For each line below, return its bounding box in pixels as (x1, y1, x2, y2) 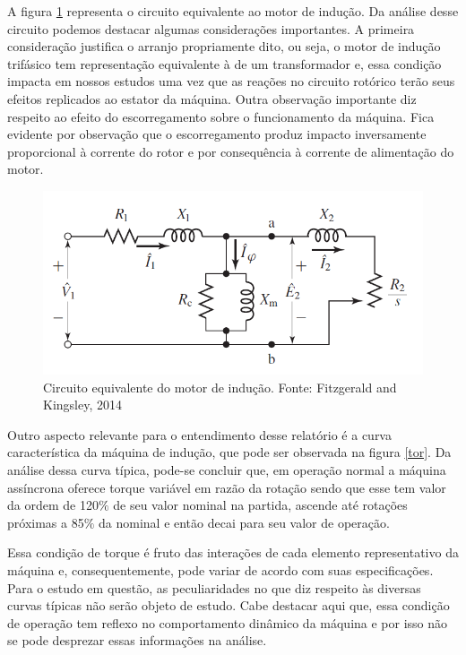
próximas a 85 (7, 513, 84, 531)
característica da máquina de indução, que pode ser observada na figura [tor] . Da (7, 443, 452, 461)
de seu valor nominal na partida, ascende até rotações (113, 496, 408, 514)
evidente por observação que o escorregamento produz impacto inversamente (7, 125, 427, 143)
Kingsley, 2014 (43, 395, 122, 414)
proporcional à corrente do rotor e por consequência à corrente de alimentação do (7, 142, 454, 160)
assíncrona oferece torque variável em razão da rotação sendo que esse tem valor (7, 478, 446, 496)
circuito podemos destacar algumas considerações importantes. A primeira (7, 19, 415, 38)
